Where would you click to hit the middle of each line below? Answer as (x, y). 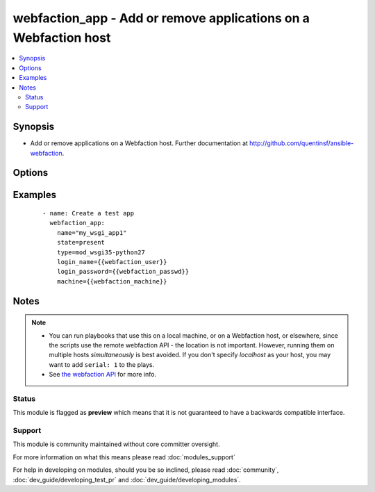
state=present (81, 243)
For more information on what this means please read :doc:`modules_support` (124, 457)
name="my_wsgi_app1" (92, 232)
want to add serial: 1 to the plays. (102, 364)
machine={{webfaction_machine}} (112, 281)
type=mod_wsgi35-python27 (101, 252)
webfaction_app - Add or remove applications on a (161, 18)
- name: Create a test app (89, 213)
